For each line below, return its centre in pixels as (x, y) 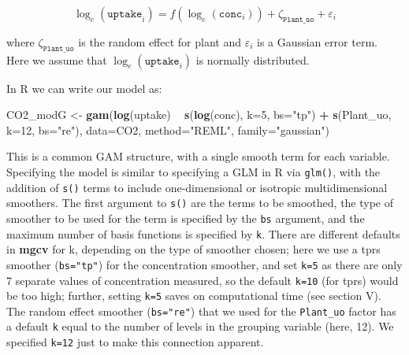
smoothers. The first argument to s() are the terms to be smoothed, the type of (200, 203)
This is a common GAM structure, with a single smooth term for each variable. (198, 156)
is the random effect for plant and (160, 41)
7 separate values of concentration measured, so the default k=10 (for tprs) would (203, 280)
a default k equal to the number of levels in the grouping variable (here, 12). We (200, 326)
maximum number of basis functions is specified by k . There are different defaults (203, 233)
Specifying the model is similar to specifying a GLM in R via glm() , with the (193, 171)
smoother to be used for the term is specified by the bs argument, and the (186, 218)
